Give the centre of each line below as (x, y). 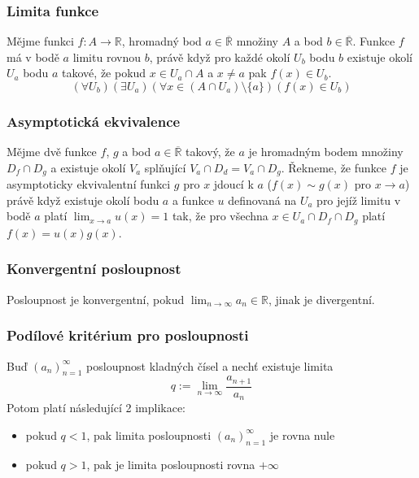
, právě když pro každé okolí (220, 56)
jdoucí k (234, 184)
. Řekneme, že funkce (334, 167)
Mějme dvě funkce (52, 152)
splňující (165, 167)
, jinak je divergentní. (321, 299)
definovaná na (262, 200)
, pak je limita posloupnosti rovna (171, 464)
